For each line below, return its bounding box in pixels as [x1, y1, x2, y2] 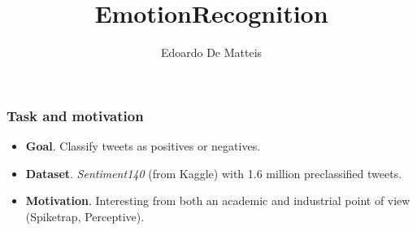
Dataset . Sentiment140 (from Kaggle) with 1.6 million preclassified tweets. [25, 164, 402, 181]
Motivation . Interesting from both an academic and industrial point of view [25, 192, 410, 209]
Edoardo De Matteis [160, 44, 263, 61]
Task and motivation [7, 105, 144, 125]
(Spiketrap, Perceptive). [25, 207, 145, 224]
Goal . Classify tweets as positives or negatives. [25, 137, 261, 155]
